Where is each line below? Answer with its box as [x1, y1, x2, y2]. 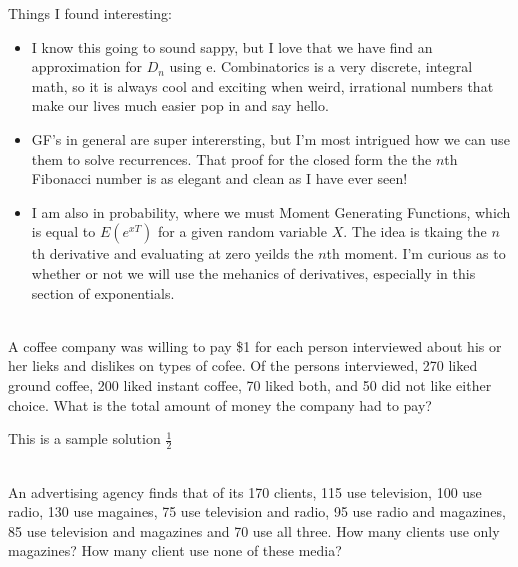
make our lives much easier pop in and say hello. [31, 95, 329, 116]
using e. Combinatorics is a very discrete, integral [169, 56, 473, 77]
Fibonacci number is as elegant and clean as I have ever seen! [31, 168, 408, 189]
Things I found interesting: [8, 3, 172, 23]
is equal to [31, 221, 96, 242]
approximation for [31, 56, 142, 77]
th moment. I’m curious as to [326, 243, 506, 264]
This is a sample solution [8, 428, 161, 449]
